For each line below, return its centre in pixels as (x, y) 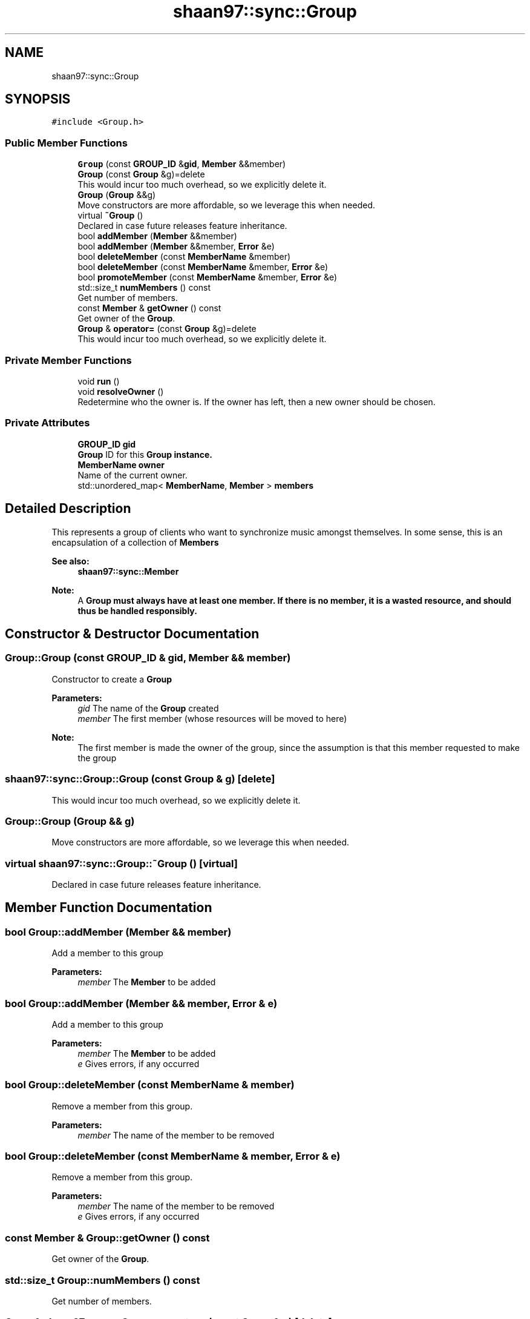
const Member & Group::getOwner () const (107, 1238)
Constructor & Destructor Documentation (132, 633)
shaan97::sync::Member (128, 571)
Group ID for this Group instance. (145, 454)
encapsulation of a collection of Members (135, 542)
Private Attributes (47, 423)
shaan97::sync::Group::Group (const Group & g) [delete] (140, 779)
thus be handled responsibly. (137, 610)
